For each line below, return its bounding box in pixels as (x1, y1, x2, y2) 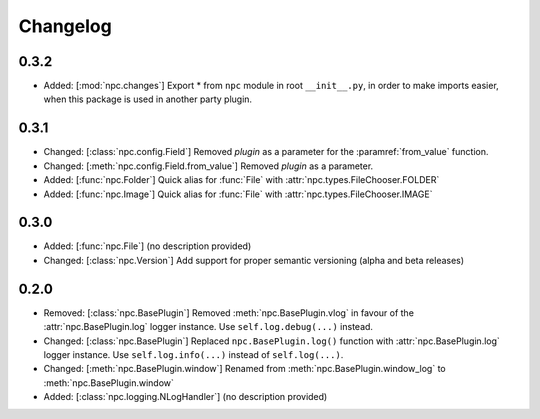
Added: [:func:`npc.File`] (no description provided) (43, 240, 252, 252)
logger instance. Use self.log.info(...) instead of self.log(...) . (43, 348, 344, 360)
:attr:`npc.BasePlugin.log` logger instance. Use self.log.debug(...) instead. (43, 321, 374, 333)
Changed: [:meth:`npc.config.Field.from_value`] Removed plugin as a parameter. (43, 160, 374, 172)
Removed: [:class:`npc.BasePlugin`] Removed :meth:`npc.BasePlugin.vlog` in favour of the (43, 306, 415, 319)
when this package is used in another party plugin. (43, 93, 253, 105)
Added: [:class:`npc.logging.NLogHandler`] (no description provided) (43, 391, 328, 403)
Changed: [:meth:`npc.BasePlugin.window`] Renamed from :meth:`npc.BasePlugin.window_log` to (43, 363, 446, 375)
